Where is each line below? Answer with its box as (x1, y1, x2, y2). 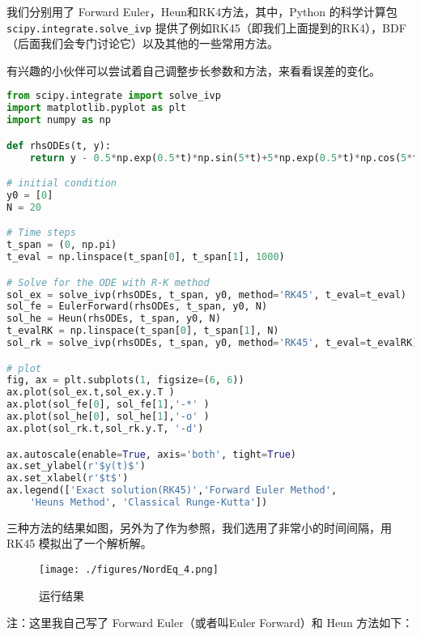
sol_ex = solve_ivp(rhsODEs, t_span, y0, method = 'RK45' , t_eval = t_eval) (6, 288, 407, 301)
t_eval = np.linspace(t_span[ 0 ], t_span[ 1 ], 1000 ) (6, 251, 285, 263)
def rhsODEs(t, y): (6, 139, 111, 152)
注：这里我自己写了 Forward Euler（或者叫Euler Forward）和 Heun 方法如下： (6, 614, 414, 631)
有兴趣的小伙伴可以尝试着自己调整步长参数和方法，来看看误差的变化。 (6, 62, 381, 79)
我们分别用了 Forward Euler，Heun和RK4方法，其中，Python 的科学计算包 (6, 3, 398, 19)
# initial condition (6, 177, 117, 190)
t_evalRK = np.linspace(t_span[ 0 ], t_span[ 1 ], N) (6, 325, 279, 337)
